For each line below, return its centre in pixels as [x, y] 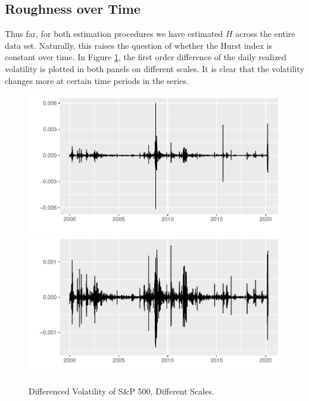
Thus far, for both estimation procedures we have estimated [114, 34]
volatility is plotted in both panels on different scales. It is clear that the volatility [154, 68]
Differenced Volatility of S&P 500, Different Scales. [121, 391]
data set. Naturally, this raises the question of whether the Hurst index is [139, 45]
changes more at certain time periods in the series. [97, 80]
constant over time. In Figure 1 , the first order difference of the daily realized [146, 57]
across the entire [265, 34]
